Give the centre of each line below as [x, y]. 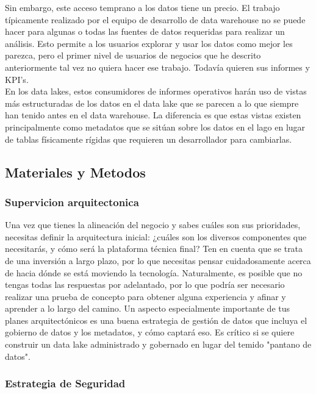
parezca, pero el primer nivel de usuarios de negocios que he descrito [133, 55]
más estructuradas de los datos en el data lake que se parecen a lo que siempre [152, 103]
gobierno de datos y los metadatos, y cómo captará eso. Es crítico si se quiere [150, 332]
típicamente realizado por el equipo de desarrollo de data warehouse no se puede [155, 19]
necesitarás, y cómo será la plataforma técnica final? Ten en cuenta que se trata [154, 249]
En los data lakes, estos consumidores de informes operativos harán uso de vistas [156, 91]
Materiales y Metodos [75, 172]
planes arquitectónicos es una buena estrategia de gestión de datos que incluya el [156, 320]
